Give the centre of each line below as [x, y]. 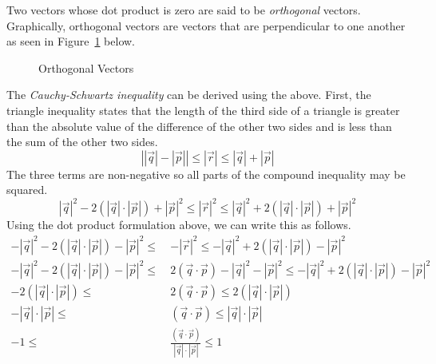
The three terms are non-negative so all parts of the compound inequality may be [206, 174]
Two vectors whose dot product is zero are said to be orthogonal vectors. [184, 10]
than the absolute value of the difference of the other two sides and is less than [199, 126]
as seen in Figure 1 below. [71, 41]
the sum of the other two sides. [82, 142]
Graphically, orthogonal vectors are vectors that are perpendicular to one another [206, 25]
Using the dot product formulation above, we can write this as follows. [179, 225]
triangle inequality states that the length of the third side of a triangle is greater [203, 110]
